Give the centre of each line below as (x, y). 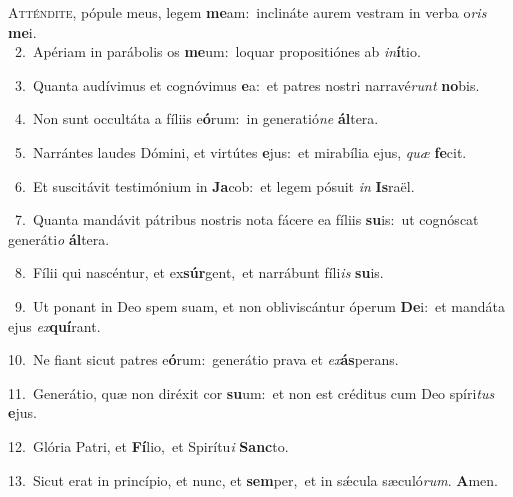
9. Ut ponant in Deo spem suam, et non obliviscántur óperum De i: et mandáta (260, 305)
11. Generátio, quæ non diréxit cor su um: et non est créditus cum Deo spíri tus (251, 392)
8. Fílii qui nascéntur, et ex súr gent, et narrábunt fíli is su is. (199, 272)
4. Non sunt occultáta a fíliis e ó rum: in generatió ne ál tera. (196, 118)
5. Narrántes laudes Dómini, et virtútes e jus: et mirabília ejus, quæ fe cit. (240, 151)
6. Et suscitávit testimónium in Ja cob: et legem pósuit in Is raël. (214, 185)
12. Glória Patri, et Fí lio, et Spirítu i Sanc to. (148, 445)
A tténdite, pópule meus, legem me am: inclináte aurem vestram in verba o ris (247, 12)
